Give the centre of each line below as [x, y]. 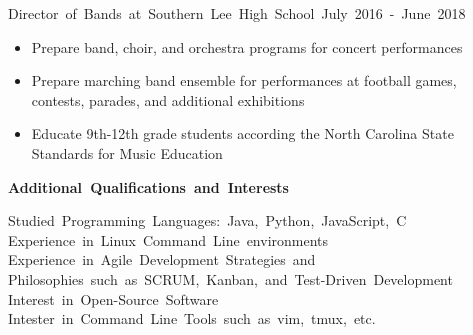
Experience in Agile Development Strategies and [162, 259]
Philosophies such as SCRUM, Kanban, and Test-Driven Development [230, 278]
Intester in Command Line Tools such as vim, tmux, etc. [192, 318]
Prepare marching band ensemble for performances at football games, [244, 80]
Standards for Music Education [127, 152]
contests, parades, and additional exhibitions [168, 99]
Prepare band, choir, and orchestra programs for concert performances [247, 46]
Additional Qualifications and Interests [148, 186]
